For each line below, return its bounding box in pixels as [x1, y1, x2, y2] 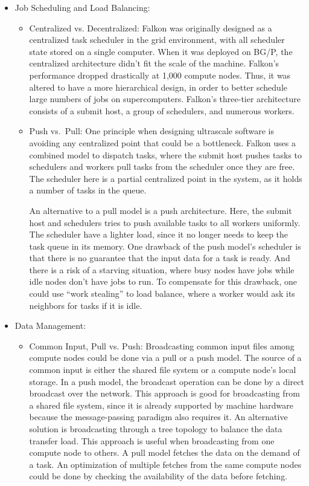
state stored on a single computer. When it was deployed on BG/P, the [29, 45, 293, 57]
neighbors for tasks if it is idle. [29, 299, 142, 311]
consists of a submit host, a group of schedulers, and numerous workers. [29, 104, 295, 117]
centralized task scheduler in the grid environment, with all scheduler [29, 33, 285, 46]
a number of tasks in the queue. [29, 184, 147, 196]
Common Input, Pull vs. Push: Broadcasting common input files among [29, 339, 295, 352]
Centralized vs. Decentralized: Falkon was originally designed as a [29, 21, 272, 34]
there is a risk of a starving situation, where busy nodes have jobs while [29, 263, 295, 276]
